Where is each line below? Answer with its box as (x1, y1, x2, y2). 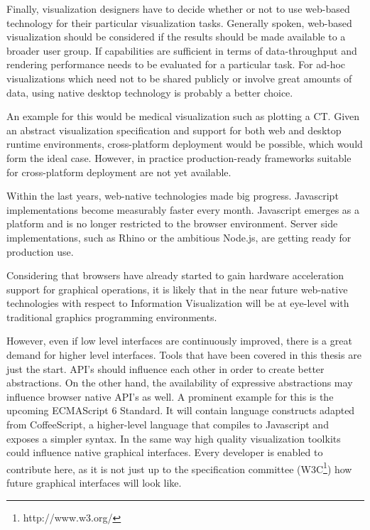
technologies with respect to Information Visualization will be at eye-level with (6, 296, 349, 310)
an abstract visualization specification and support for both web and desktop (6, 122, 342, 137)
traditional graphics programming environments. (6, 309, 217, 324)
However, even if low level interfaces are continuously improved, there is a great (6, 333, 352, 348)
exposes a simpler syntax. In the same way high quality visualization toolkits (6, 431, 341, 445)
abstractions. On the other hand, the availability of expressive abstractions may (6, 375, 353, 390)
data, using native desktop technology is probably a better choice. (6, 85, 293, 99)
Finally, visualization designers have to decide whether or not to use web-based (6, 1, 350, 16)
